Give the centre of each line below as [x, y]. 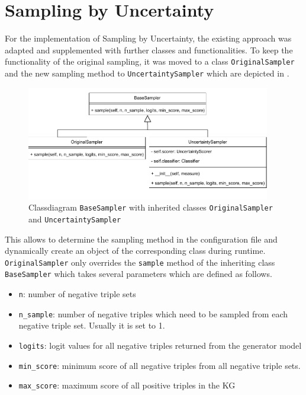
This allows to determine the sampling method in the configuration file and [141, 239]
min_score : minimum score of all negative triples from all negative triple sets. [160, 365]
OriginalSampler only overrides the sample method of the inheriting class [140, 262]
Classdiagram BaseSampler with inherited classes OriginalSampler [151, 207]
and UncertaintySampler [75, 219]
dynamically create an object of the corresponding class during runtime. [135, 251]
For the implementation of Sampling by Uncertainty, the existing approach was [148, 38]
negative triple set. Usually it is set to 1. [92, 325]
